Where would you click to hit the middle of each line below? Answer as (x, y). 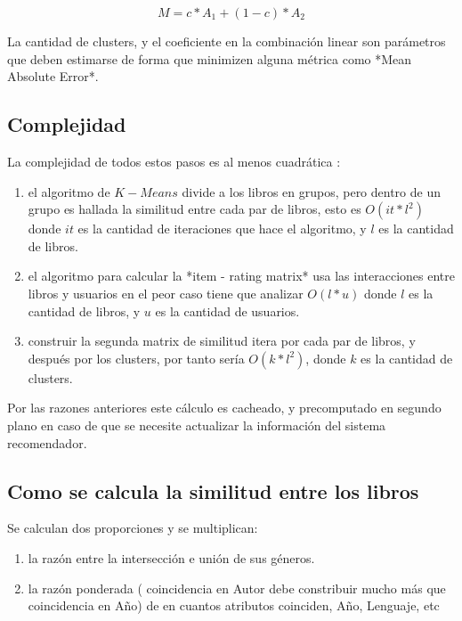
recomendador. (47, 442)
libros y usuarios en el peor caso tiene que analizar (166, 293)
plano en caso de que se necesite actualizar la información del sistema (197, 425)
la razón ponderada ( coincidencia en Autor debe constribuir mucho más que (237, 588)
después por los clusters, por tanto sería (136, 358)
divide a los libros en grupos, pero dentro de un (312, 191)
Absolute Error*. (53, 76)
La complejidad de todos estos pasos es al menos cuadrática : (174, 161)
